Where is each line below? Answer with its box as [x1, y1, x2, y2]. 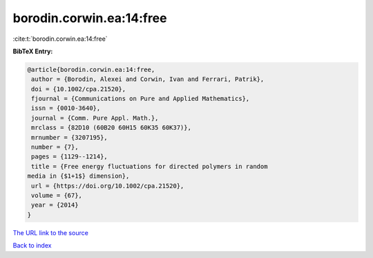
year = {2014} [31, 201, 79, 209]
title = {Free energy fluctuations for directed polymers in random [31, 163, 268, 170]
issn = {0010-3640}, [31, 104, 101, 112]
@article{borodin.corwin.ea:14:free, [27, 66, 155, 73]
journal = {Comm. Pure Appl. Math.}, [31, 114, 159, 122]
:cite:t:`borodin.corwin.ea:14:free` [12, 35, 108, 43]
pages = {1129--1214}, [31, 153, 108, 160]
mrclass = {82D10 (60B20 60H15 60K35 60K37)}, [31, 124, 191, 131]
